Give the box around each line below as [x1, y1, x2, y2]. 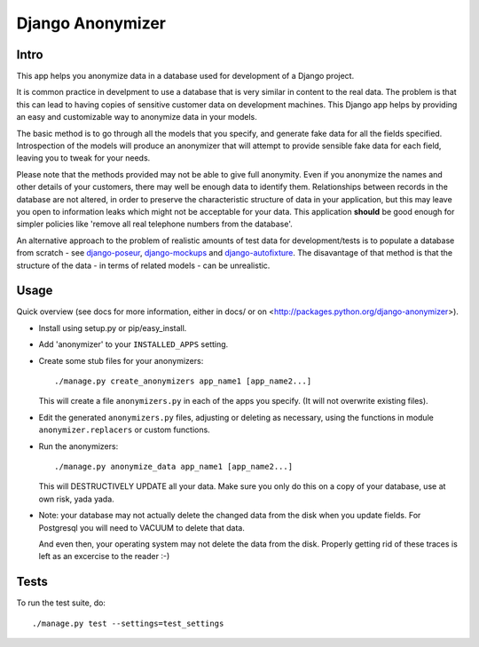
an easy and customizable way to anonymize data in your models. [16, 112, 257, 122]
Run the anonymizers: [38, 440, 119, 452]
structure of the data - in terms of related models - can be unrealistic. [16, 260, 271, 271]
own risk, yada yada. [38, 493, 114, 504]
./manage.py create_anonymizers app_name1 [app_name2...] [54, 376, 312, 386]
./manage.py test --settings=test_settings [32, 618, 224, 628]
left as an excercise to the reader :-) [38, 551, 170, 562]
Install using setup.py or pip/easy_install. [38, 322, 187, 333]
